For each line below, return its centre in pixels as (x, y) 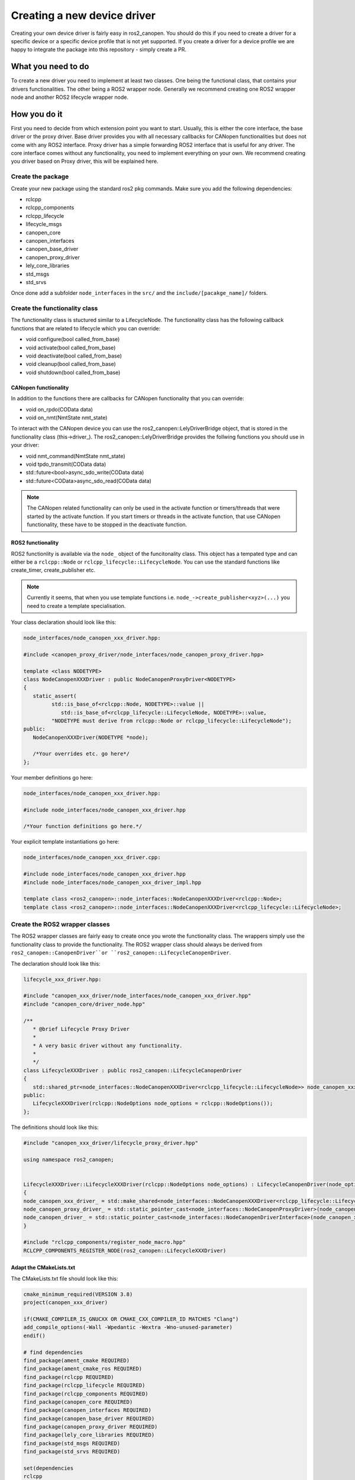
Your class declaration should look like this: (64, 622)
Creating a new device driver (83, 15)
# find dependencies (53, 1352)
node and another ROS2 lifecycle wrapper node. (70, 97)
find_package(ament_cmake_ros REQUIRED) (83, 1369)
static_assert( (55, 696)
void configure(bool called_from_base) (73, 339)
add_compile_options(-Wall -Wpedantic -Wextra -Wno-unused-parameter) (128, 1327)
